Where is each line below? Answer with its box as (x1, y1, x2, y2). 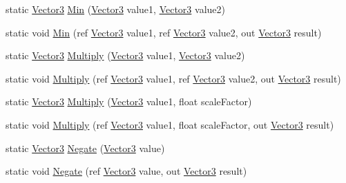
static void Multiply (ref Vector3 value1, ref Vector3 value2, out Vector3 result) (6, 71, 341, 85)
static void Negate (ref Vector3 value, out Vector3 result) (6, 164, 247, 178)
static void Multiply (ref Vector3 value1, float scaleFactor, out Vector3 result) (6, 117, 334, 131)
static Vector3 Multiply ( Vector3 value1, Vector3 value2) (6, 48, 245, 63)
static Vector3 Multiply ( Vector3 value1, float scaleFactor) (6, 94, 252, 109)
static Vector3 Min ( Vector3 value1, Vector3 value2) (6, 2, 225, 16)
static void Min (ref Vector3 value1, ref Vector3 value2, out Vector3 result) (6, 25, 322, 39)
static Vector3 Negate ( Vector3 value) (6, 140, 165, 155)
